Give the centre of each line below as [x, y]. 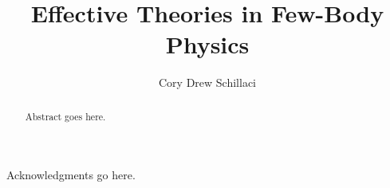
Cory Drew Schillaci [207, 82]
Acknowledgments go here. [71, 175]
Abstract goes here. [65, 116]
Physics [207, 44]
